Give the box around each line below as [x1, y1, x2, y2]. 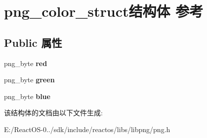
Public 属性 [4, 34, 62, 50]
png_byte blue [4, 91, 50, 101]
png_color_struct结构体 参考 [4, 1, 204, 21]
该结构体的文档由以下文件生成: [4, 107, 103, 118]
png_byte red [4, 58, 47, 68]
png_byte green [4, 74, 55, 85]
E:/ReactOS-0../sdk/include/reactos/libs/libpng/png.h [4, 124, 170, 134]
